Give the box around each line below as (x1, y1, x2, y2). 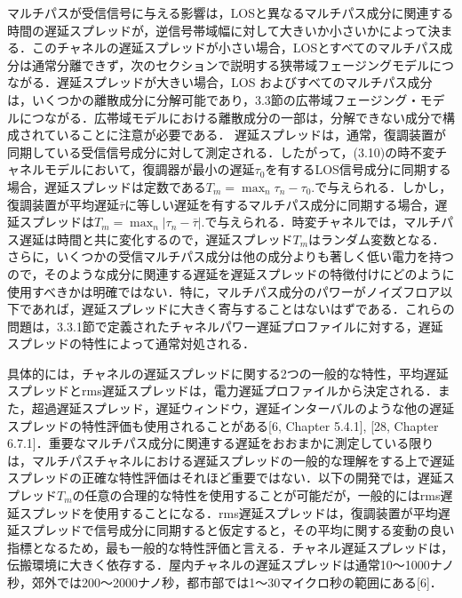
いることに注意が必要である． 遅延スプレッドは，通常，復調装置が (56, 125, 447, 144)
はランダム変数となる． (308, 229, 445, 248)
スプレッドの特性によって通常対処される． (7, 334, 255, 353)
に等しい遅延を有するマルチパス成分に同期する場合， (124, 195, 435, 213)
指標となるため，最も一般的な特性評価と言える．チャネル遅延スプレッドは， (7, 538, 454, 556)
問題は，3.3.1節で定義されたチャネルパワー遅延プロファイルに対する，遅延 (7, 316, 443, 335)
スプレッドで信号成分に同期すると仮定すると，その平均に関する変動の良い (19, 521, 455, 539)
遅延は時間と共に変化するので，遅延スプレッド (19, 229, 293, 248)
